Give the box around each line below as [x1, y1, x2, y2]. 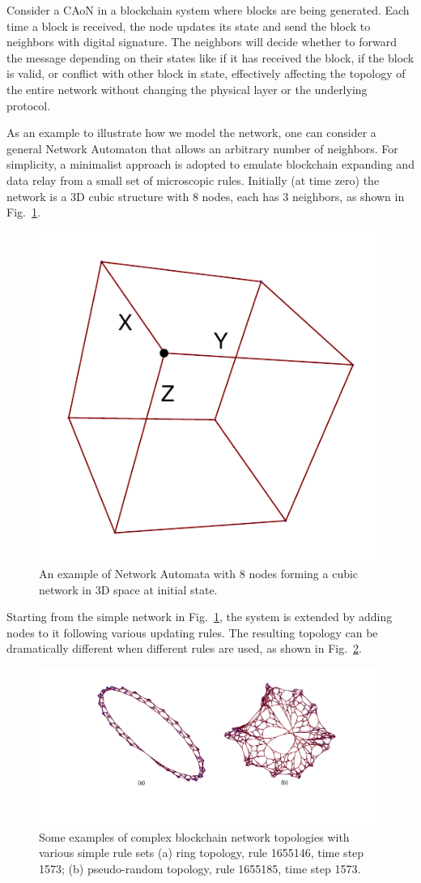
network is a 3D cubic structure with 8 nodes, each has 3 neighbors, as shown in [6, 187, 405, 204]
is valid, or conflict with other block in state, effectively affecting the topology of [6, 65, 406, 82]
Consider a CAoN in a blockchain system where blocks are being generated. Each [6, 2, 410, 18]
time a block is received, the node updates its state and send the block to [6, 17, 371, 34]
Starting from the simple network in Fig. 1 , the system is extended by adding [6, 608, 393, 625]
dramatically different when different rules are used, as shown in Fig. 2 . [6, 640, 362, 657]
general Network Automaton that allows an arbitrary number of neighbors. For [6, 139, 398, 156]
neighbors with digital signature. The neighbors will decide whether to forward [6, 33, 397, 50]
